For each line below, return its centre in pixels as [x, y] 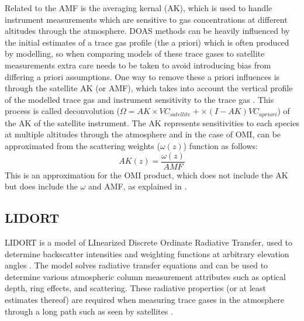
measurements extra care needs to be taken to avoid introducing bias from [138, 65]
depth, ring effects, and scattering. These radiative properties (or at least [136, 288]
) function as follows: [220, 145]
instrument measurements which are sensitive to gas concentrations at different [146, 19]
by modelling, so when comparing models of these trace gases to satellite [135, 53]
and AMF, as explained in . [137, 186]
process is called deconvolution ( [63, 111]
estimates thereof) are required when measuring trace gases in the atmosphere [144, 299]
